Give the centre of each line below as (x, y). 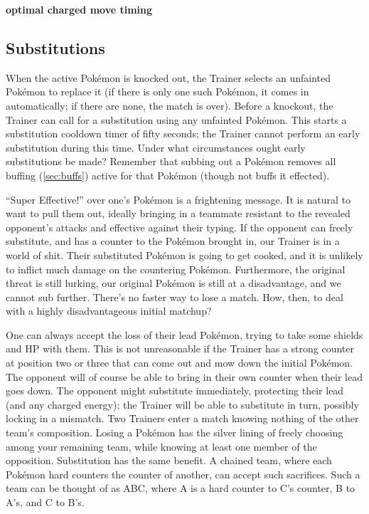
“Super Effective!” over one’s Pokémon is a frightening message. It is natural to (178, 199)
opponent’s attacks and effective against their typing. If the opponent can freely (180, 227)
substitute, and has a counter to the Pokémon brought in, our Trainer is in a (173, 241)
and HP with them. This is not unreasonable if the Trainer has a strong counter (180, 348)
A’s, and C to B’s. (45, 502)
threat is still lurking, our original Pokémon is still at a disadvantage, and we (173, 283)
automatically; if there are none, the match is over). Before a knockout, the (170, 105)
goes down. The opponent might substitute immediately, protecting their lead (175, 390)
